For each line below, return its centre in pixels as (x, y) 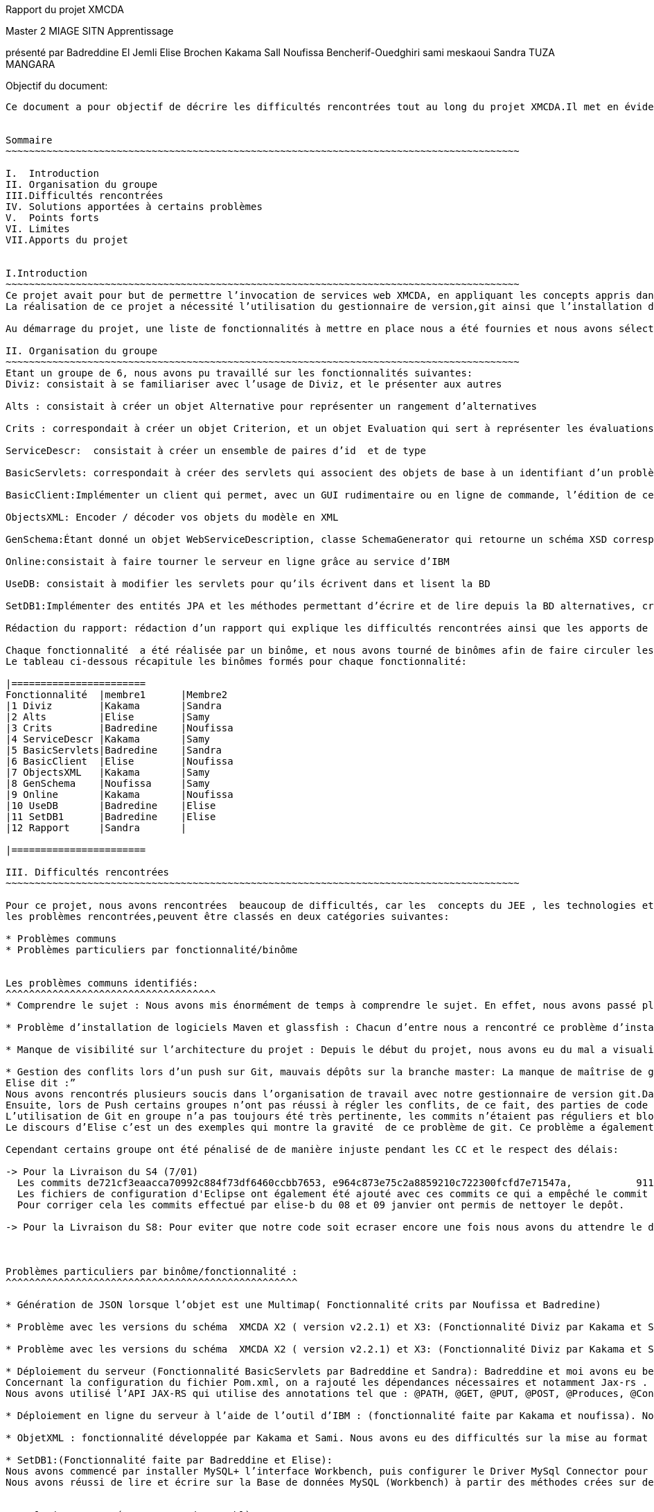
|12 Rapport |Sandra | (96, 828)
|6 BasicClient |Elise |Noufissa (120, 761)
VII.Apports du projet (67, 240)
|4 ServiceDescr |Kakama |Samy (108, 739)
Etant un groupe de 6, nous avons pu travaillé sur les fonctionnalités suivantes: (239, 373)
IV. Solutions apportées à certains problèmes (134, 207)
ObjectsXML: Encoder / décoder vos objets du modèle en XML (172, 517)
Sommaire (29, 140)
